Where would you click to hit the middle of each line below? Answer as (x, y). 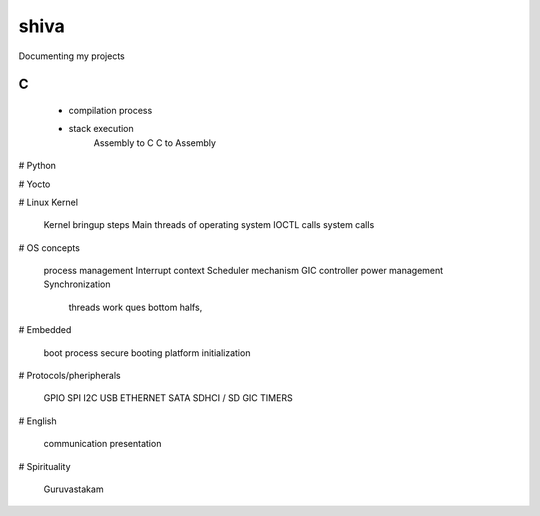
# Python (37, 166)
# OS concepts (49, 247)
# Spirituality (44, 466)
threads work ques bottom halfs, (135, 307)
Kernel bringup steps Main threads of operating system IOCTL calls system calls (209, 225)
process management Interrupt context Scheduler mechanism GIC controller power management (243, 271)
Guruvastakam (73, 489)
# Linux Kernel (48, 202)
